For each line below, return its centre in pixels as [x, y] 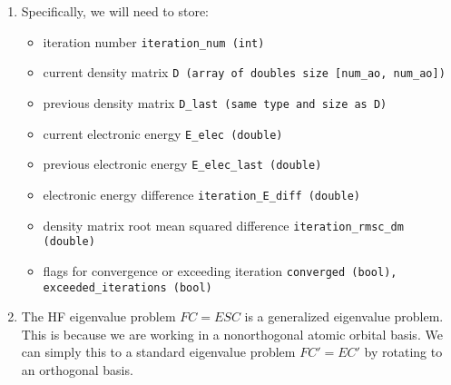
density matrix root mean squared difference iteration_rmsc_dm [223, 225]
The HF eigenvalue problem [98, 316]
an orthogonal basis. [77, 369]
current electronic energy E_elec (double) [163, 133]
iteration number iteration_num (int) [154, 41]
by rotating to [403, 352]
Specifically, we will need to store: [115, 11]
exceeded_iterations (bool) [127, 287]
